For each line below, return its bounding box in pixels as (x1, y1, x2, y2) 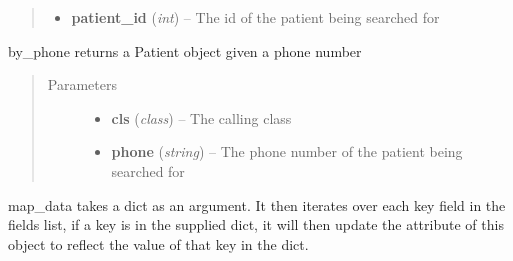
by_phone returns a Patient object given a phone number (8, 40, 362, 61)
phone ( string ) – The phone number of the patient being (111, 141, 463, 162)
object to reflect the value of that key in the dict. (8, 233, 309, 254)
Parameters (47, 74, 117, 95)
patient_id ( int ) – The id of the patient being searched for (71, 7, 440, 27)
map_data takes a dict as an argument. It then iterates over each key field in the (8, 194, 506, 215)
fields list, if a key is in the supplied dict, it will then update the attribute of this (8, 214, 504, 235)
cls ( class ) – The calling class (111, 107, 292, 128)
